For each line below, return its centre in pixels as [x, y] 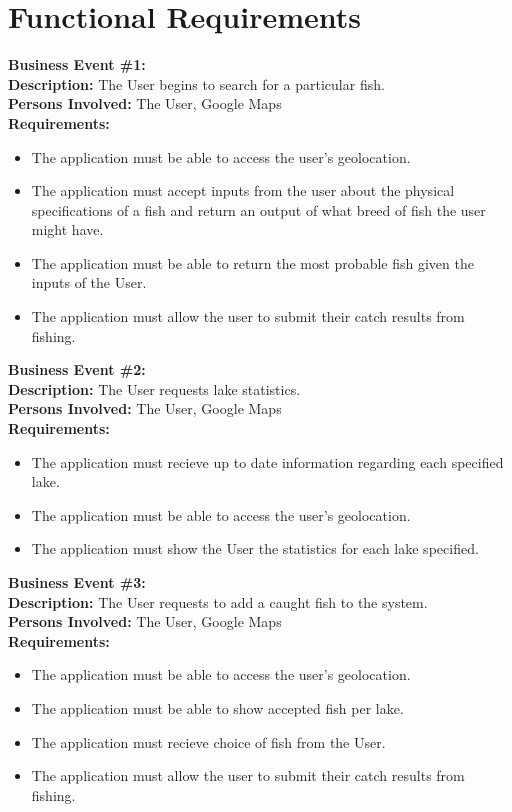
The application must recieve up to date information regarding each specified [267, 461]
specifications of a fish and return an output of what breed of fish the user [258, 209]
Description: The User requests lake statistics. [154, 388]
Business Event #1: [77, 64]
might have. [67, 229]
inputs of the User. [89, 282]
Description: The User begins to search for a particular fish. [196, 83]
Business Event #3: [77, 582]
